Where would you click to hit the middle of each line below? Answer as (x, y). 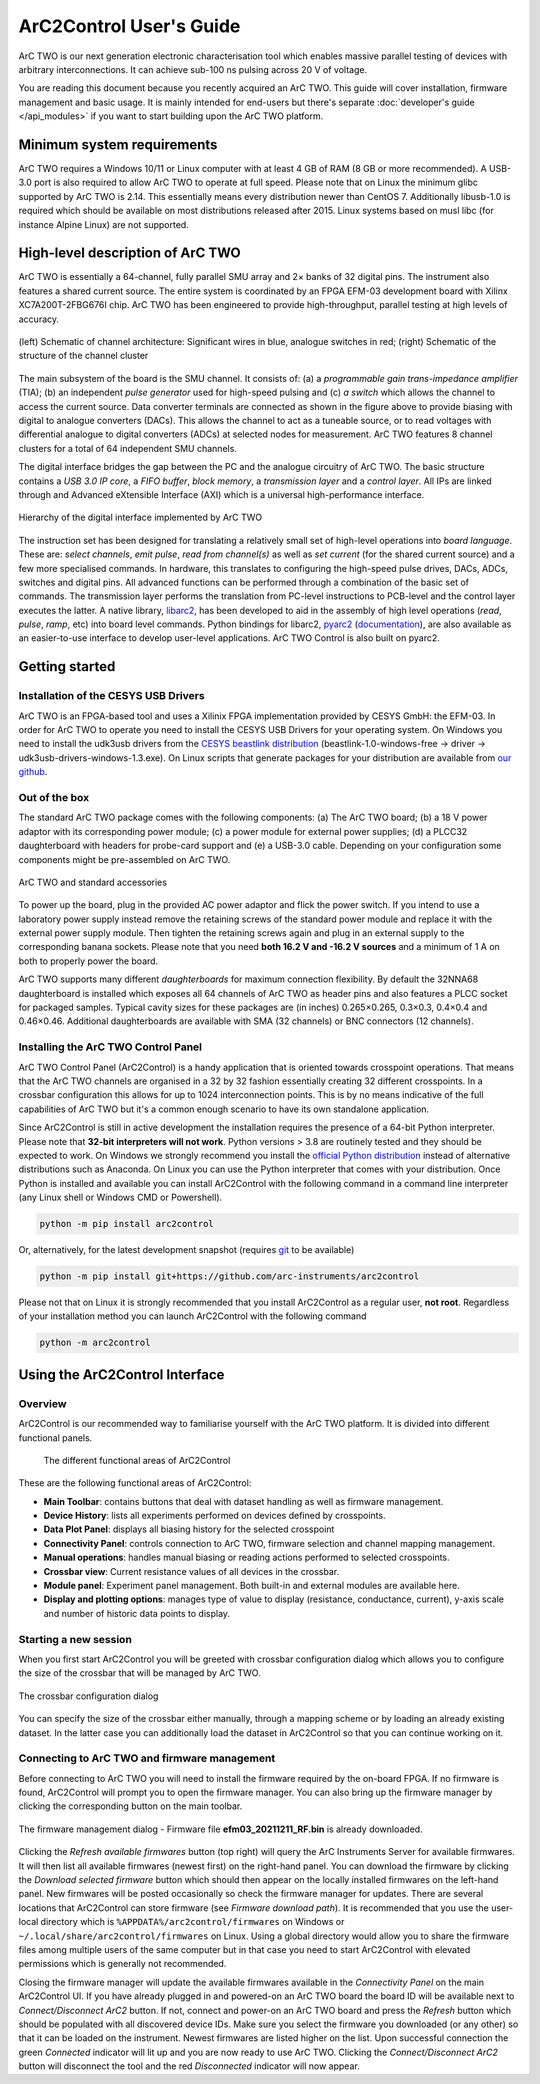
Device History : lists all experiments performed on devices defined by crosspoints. (214, 1516)
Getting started (67, 666)
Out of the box (54, 797)
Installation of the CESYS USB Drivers (111, 696)
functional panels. (55, 1437)
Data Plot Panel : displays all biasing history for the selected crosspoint (189, 1529)
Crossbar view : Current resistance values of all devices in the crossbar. (191, 1571)
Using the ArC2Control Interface (121, 1374)
